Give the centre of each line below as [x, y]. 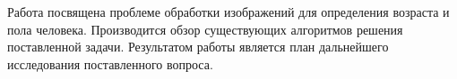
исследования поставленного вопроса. [110, 63]
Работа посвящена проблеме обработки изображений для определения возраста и [228, 12]
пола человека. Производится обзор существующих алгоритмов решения [205, 29]
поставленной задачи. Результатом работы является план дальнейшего [198, 47]
